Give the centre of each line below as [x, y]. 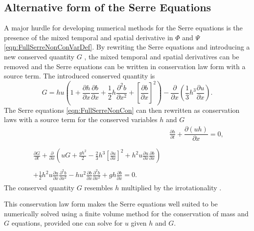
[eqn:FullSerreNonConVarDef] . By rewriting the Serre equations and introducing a [127, 47]
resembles [99, 187]
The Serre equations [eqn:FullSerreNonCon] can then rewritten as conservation [122, 110]
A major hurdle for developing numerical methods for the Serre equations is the [123, 28]
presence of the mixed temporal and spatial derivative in [89, 37]
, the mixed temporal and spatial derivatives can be [162, 56]
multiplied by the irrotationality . [171, 187]
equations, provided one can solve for [67, 223]
